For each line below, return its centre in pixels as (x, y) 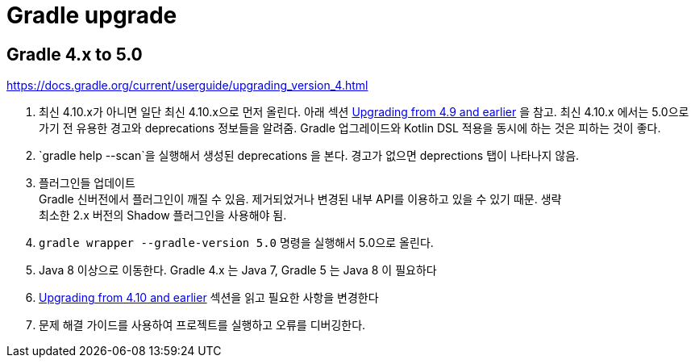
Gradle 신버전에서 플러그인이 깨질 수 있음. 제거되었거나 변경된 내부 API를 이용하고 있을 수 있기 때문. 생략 (300, 199)
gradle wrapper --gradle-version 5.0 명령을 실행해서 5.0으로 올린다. (236, 243)
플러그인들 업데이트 (87, 183)
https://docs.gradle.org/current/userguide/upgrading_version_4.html (187, 86)
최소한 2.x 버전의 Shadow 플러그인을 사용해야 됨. (163, 215)
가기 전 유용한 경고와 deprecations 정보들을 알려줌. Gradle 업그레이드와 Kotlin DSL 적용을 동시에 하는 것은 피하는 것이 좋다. (350, 128)
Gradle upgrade (92, 15)
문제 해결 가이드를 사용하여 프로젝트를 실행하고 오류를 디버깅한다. (202, 325)
